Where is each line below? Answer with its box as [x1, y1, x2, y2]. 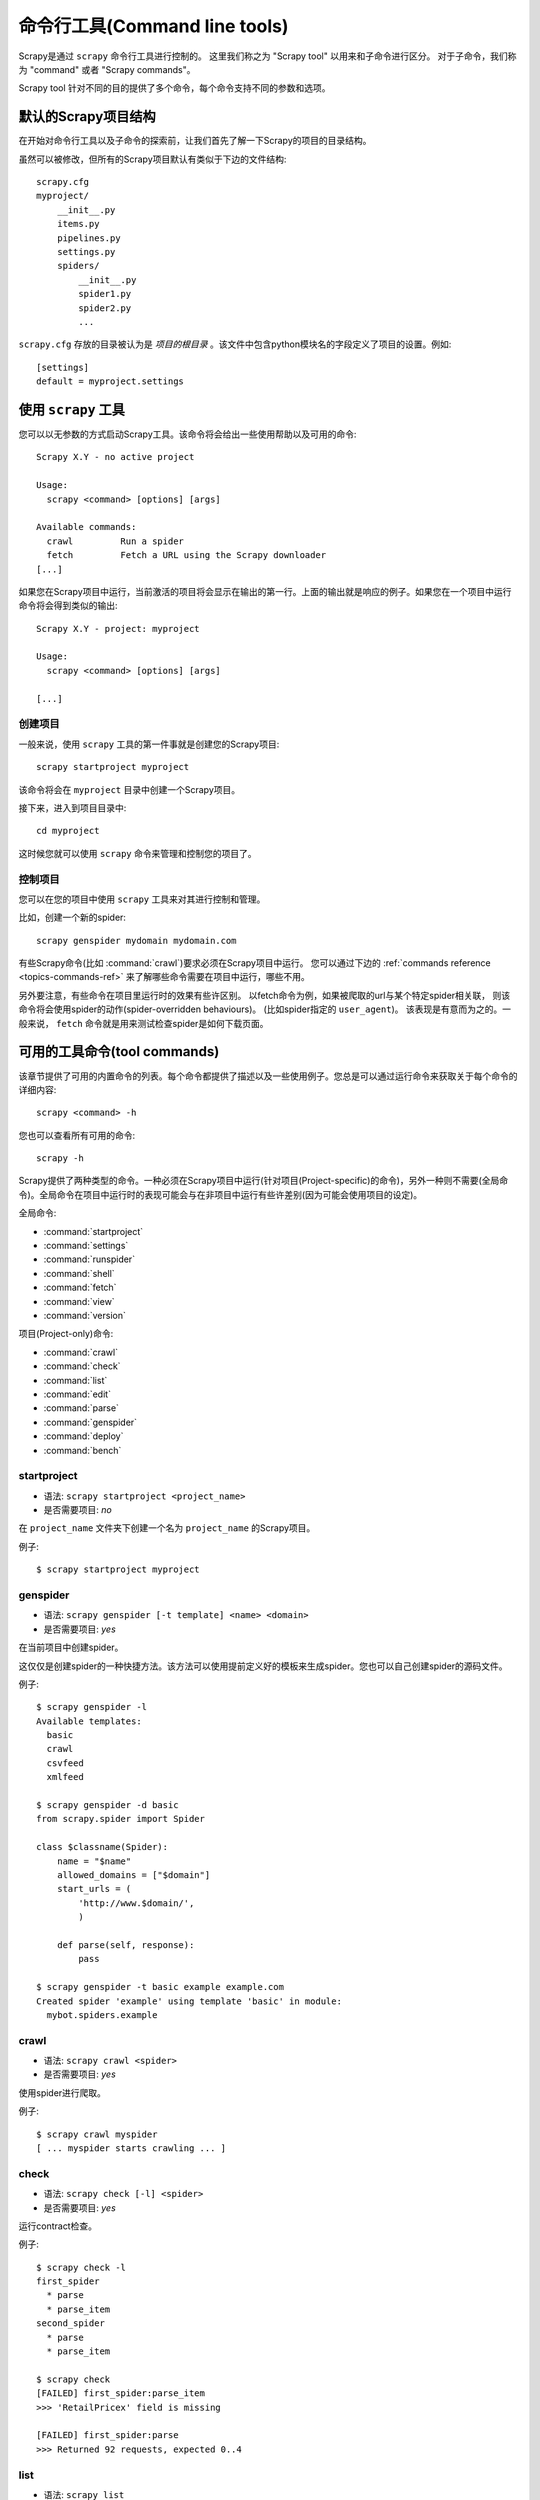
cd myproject [36, 825, 100, 837]
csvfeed [46, 1757, 84, 1769]
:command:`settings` [43, 1240, 129, 1252]
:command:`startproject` [43, 1225, 144, 1237]
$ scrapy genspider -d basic [36, 1800, 179, 1811]
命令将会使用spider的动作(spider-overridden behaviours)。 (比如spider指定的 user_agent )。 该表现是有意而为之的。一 [18, 1003, 512, 1015]
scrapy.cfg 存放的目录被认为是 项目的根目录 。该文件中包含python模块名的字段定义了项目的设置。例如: [18, 338, 452, 350]
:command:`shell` [43, 1267, 115, 1279]
